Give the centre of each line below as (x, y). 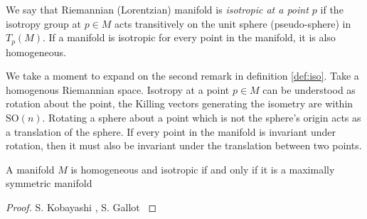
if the (332, 9)
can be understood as (309, 89)
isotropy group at (43, 23)
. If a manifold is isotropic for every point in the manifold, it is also (189, 37)
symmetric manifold (49, 183)
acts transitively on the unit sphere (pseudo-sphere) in (233, 23)
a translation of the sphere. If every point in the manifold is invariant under (171, 131)
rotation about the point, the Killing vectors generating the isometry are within (180, 103)
